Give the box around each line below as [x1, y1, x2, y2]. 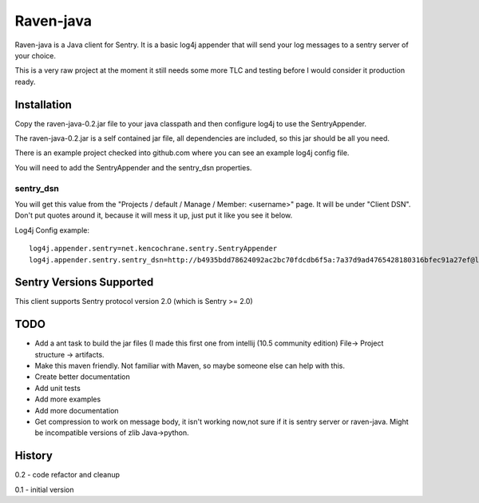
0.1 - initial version [14, 485, 74, 494]
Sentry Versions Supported [14, 276, 154, 289]
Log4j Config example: [14, 225, 90, 235]
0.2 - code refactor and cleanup [14, 470, 120, 480]
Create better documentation [34, 372, 131, 381]
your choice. [14, 50, 56, 60]
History [14, 449, 53, 463]
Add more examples [34, 394, 101, 404]
